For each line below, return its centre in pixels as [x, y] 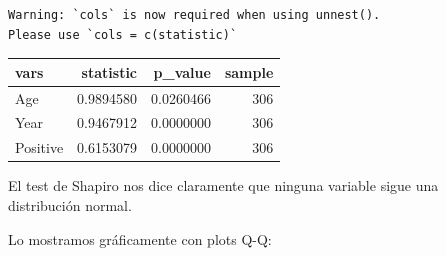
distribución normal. [70, 204]
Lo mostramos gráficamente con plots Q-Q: [140, 238]
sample [249, 71]
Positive [39, 147]
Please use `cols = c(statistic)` [123, 34]
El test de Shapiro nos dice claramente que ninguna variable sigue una [223, 185]
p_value [182, 71]
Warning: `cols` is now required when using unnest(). [194, 15]
